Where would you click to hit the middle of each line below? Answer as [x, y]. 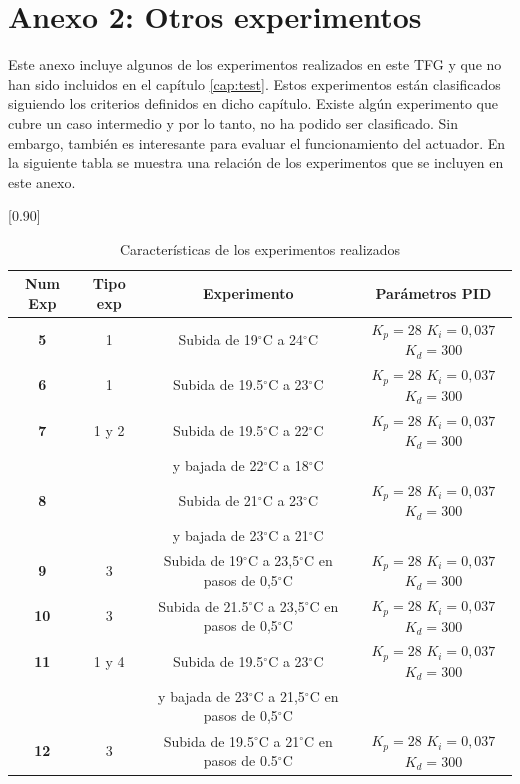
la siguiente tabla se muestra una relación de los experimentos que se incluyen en [256, 162]
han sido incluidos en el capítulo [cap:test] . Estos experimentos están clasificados [254, 83]
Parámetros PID [433, 293]
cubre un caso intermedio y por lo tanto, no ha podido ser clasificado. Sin [233, 122]
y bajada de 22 [218, 464]
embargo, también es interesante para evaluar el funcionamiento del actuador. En [257, 142]
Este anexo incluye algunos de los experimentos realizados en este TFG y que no [255, 64]
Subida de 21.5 [203, 605]
